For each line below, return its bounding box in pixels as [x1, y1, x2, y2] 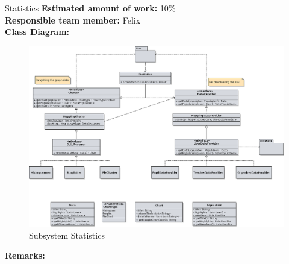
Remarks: [5, 249, 45, 262]
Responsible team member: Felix [5, 13, 141, 26]
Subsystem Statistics [29, 228, 105, 241]
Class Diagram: [5, 25, 70, 38]
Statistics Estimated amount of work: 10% [5, 2, 176, 14]
